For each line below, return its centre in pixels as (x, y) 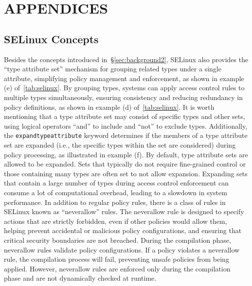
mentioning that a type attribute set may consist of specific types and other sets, (125, 116)
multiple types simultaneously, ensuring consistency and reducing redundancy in (124, 97)
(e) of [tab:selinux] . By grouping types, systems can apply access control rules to (124, 88)
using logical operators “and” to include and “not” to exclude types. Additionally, (126, 126)
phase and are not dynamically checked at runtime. (80, 278)
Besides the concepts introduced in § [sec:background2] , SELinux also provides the (126, 59)
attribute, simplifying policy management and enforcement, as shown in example (124, 78)
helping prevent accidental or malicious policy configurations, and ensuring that (123, 230)
